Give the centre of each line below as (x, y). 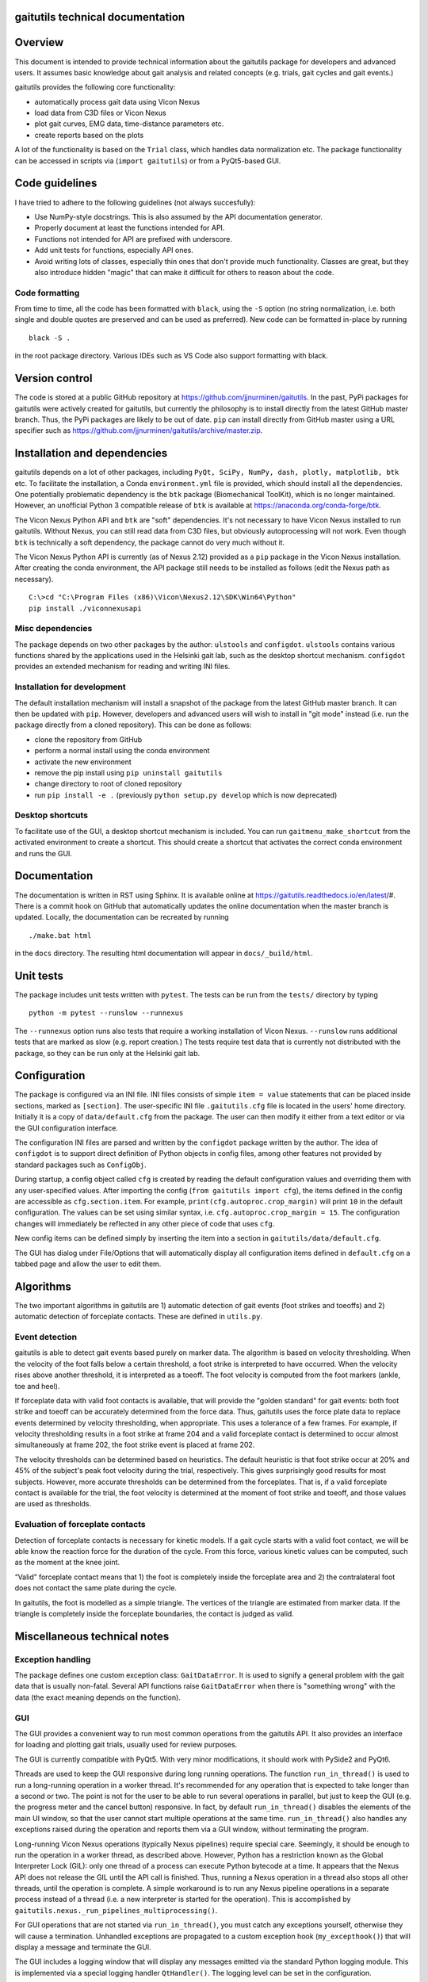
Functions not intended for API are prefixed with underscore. (134, 239)
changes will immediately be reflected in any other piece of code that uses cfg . (145, 1223)
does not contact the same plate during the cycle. (96, 1588)
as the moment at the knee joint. (67, 1563)
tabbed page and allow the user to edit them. (88, 1264)
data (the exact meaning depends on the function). (98, 1697)
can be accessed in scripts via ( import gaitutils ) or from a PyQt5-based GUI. (148, 161)
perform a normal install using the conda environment (122, 751)
